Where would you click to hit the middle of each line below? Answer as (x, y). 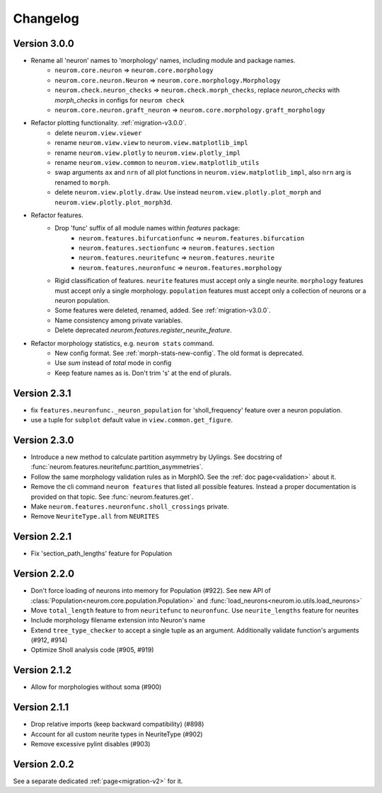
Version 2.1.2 (42, 670)
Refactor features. (57, 215)
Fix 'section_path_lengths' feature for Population (102, 554)
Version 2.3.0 (44, 440)
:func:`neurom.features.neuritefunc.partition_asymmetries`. (117, 467)
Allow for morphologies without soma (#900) (96, 687)
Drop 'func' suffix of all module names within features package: (147, 228)
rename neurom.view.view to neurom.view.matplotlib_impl (151, 143)
